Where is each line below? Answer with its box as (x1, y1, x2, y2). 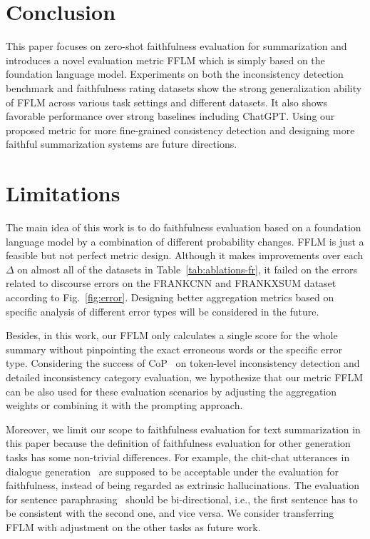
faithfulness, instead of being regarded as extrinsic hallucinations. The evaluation (6, 478, 360, 493)
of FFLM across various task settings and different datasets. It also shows (6, 94, 328, 109)
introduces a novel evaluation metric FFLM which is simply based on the (6, 52, 325, 67)
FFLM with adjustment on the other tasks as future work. (6, 519, 261, 534)
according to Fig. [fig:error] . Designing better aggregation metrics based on (6, 289, 334, 304)
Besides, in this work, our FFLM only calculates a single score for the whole (6, 328, 338, 343)
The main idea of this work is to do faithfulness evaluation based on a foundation (6, 220, 361, 234)
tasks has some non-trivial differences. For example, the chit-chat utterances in (6, 449, 350, 464)
